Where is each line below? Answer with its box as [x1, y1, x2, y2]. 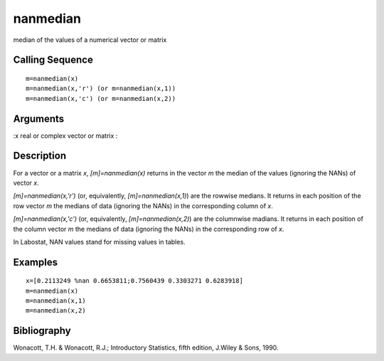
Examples [13, 256, 58, 268]
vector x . [13, 178, 39, 187]
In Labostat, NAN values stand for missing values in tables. [13, 237, 186, 246]
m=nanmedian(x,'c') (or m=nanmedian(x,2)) [26, 95, 176, 102]
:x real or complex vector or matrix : [13, 131, 118, 140]
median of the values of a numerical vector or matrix [13, 36, 167, 44]
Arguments [13, 112, 65, 124]
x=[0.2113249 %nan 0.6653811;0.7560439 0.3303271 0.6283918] [26, 277, 243, 285]
